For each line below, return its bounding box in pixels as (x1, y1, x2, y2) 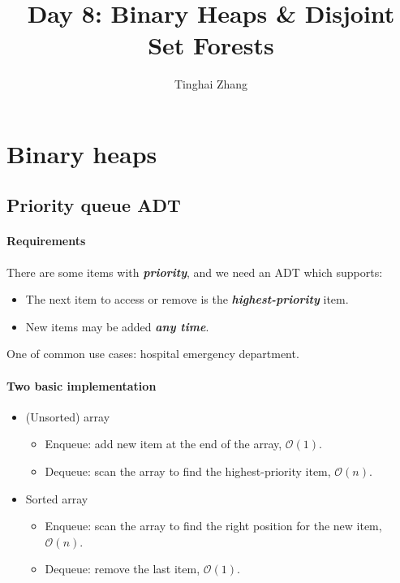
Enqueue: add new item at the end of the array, (45, 435, 282, 452)
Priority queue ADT (6, 192, 181, 218)
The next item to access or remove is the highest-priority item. (25, 291, 349, 308)
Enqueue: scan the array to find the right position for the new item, (45, 517, 382, 534)
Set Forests (148, 28, 274, 62)
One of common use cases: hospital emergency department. (6, 345, 299, 362)
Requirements (6, 232, 86, 249)
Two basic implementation (6, 377, 157, 394)
